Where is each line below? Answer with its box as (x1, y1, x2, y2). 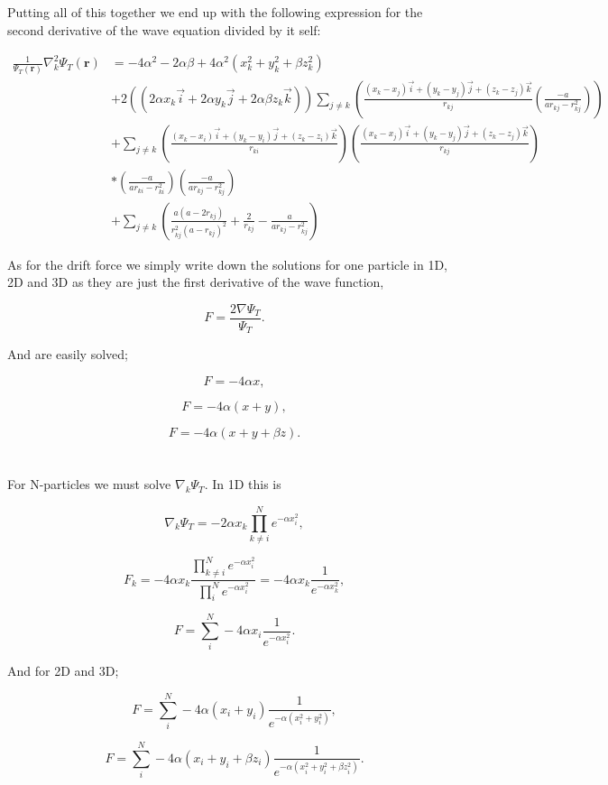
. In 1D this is (204, 475, 281, 494)
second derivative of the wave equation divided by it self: (7, 20, 321, 39)
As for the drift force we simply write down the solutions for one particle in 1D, (7, 254, 448, 273)
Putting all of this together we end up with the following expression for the (7, 3, 423, 21)
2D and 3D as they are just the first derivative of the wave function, (7, 272, 384, 291)
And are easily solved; (7, 345, 128, 364)
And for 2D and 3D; (7, 661, 119, 680)
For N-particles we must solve (7, 475, 171, 494)
